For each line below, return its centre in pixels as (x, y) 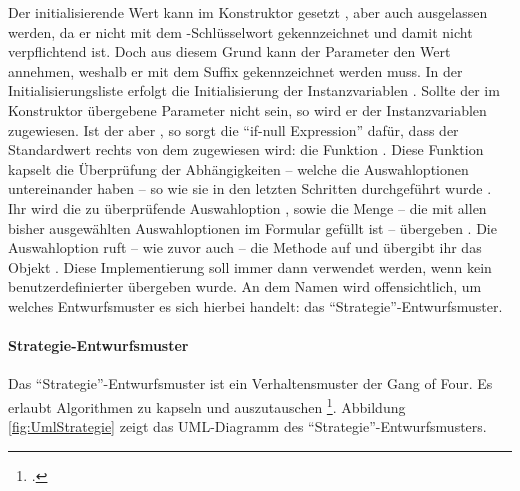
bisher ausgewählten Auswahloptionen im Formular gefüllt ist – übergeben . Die (252, 227)
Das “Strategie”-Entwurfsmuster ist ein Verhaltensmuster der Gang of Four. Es (250, 383)
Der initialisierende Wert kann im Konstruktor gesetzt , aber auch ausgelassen (248, 12)
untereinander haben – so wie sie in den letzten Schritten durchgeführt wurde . (250, 188)
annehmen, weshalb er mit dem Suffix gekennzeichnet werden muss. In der (235, 70)
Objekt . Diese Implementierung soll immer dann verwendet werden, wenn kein (250, 266)
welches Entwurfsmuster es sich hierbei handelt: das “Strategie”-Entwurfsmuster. (255, 305)
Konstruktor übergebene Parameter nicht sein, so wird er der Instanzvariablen (247, 109)
